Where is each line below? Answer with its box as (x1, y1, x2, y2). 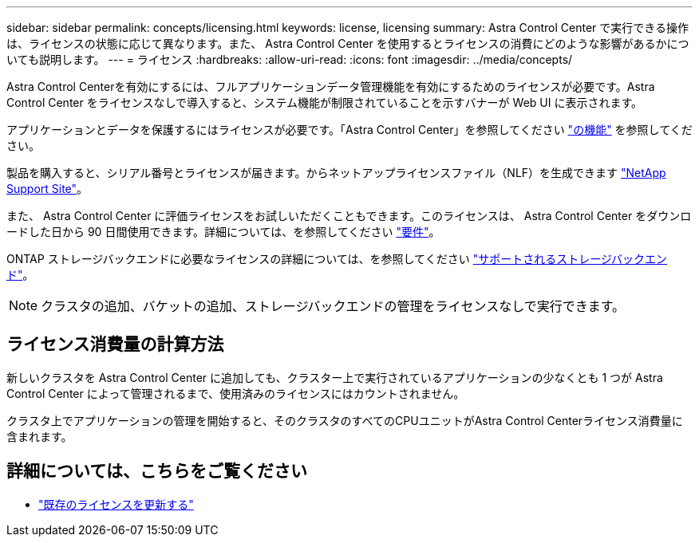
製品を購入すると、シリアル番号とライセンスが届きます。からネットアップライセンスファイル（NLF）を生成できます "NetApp (6, 166, 666, 179)
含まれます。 (6, 429, 73, 443)
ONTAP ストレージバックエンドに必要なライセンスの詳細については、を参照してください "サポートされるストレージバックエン (6, 252, 668, 266)
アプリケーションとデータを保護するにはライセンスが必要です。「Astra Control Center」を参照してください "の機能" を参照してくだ (6, 123, 693, 136)
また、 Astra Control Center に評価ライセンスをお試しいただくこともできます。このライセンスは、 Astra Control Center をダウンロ (6, 209, 692, 222)
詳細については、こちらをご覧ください (6, 461, 307, 482)
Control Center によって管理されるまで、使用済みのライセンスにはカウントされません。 (6, 386, 465, 400)
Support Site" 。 (6, 182, 89, 195)
